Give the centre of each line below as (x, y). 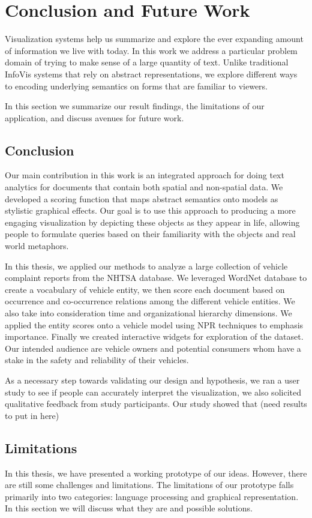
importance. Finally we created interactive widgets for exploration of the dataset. (154, 336)
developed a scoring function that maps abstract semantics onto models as (142, 198)
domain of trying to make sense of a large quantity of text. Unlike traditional (147, 62)
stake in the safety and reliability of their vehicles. (97, 360)
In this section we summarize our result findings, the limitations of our (135, 106)
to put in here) (32, 415)
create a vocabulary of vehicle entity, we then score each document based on (145, 289)
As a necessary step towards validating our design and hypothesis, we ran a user (152, 380)
